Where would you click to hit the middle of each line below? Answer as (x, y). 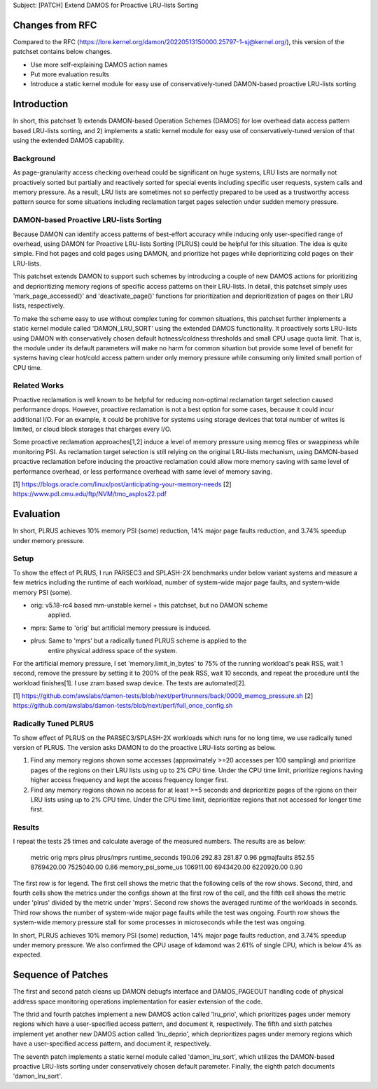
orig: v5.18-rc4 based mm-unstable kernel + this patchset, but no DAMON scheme (149, 605)
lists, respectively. (39, 306)
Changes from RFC (55, 25)
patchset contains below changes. (62, 52)
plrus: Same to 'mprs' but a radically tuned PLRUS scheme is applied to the (139, 641)
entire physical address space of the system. (113, 650)
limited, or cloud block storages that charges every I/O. (92, 429)
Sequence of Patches (61, 975)
